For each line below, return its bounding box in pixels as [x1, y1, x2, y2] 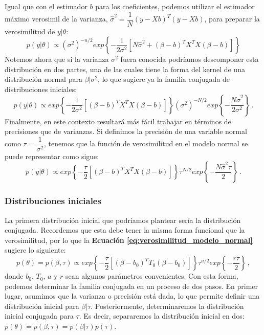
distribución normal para [5, 74, 82, 84]
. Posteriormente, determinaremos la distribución [91, 300, 244, 311]
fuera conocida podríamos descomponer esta [120, 54, 259, 64]
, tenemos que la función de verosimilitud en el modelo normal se [44, 138, 248, 149]
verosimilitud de [5, 26, 55, 36]
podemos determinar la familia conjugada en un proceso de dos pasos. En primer [5, 280, 258, 291]
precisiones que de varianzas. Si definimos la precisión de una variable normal [5, 126, 247, 137]
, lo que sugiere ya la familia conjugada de [98, 74, 230, 84]
